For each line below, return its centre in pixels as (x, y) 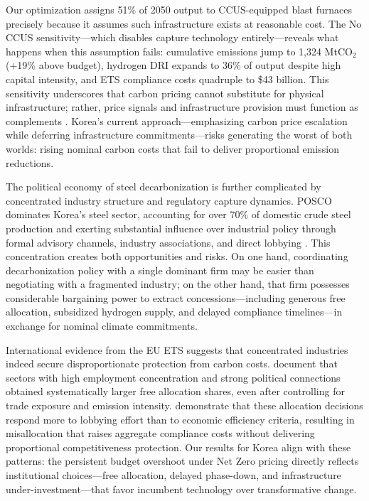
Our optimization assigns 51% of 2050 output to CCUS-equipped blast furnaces (179, 9)
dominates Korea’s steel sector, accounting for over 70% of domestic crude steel (178, 214)
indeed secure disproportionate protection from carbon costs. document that (172, 363)
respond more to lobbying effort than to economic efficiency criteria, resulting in (180, 419)
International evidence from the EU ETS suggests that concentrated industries (177, 349)
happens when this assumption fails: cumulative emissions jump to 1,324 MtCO (179, 51)
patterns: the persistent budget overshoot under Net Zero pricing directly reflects (182, 461)
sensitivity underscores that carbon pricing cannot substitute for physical (165, 93)
